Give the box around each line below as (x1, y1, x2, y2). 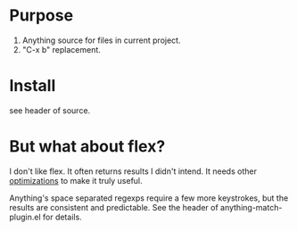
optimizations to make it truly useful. (9, 175, 143, 186)
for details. (43, 211, 82, 222)
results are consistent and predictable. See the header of (9, 202, 219, 212)
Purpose (9, 5, 74, 26)
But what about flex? (9, 136, 166, 157)
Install (9, 76, 56, 96)
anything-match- (219, 202, 283, 212)
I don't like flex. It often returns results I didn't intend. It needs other (9, 166, 257, 177)
